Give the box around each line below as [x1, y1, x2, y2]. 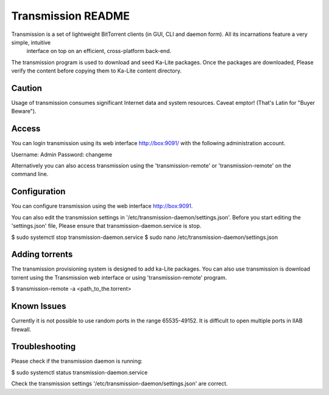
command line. [11, 171, 49, 178]
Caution [11, 83, 43, 93]
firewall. [11, 326, 32, 333]
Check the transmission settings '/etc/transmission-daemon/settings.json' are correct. [11, 380, 228, 387]
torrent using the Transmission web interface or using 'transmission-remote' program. [11, 274, 227, 281]
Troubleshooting [11, 341, 76, 352]
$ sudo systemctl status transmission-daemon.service [11, 369, 148, 376]
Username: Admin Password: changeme [11, 151, 113, 158]
